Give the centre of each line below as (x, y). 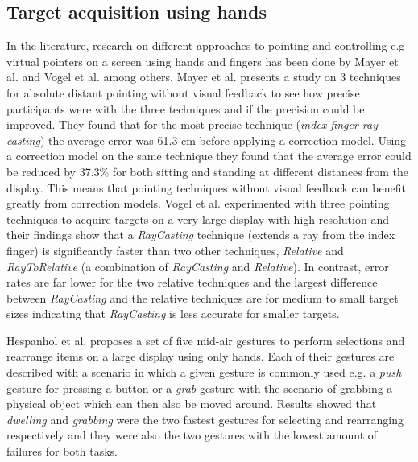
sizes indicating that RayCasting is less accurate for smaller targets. (173, 313)
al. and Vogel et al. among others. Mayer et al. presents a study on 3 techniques (204, 77)
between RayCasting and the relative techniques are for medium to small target (203, 297)
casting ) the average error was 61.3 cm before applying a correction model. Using (207, 140)
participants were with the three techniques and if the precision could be (186, 108)
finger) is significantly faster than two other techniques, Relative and (175, 250)
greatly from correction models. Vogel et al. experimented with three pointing (198, 203)
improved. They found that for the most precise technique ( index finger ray (192, 124)
